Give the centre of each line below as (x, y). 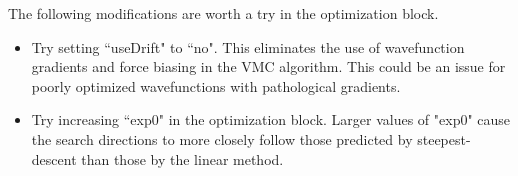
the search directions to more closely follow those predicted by (222, 138)
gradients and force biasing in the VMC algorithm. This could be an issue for (268, 66)
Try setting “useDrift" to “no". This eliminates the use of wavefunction (248, 46)
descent (54, 158)
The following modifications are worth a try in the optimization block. (223, 13)
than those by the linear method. (182, 158)
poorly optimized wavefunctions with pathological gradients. (216, 85)
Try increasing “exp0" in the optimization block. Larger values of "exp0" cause (271, 119)
